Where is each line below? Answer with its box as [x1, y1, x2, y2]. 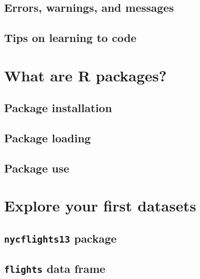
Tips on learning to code [4, 30, 137, 46]
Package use [4, 160, 70, 176]
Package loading [4, 130, 91, 146]
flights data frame [4, 261, 105, 276]
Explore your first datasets [4, 195, 196, 216]
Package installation [4, 100, 112, 116]
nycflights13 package [4, 230, 117, 246]
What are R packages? [4, 65, 167, 85]
